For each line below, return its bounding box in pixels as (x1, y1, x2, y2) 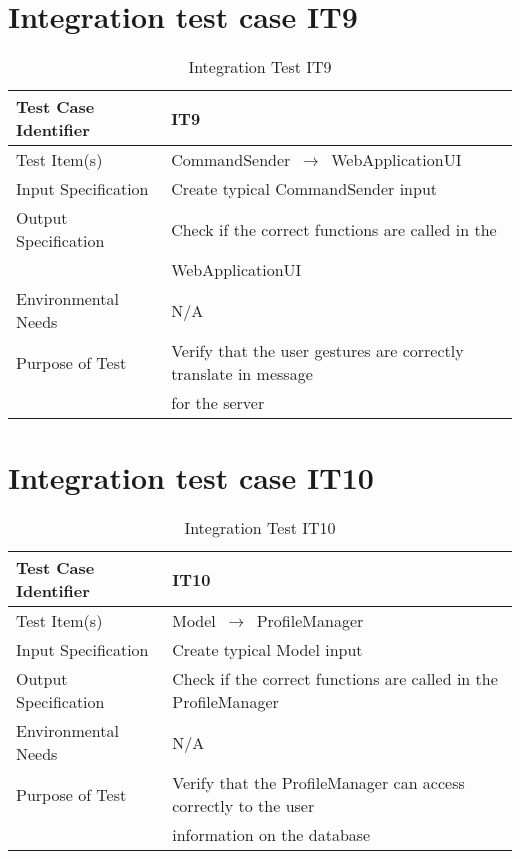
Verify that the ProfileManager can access (172, 771, 465, 795)
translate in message (171, 362, 313, 386)
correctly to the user (172, 794, 315, 818)
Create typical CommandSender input (171, 177, 438, 201)
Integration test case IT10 (8, 457, 374, 498)
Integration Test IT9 (188, 55, 332, 79)
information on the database (172, 823, 371, 847)
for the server (171, 391, 265, 415)
